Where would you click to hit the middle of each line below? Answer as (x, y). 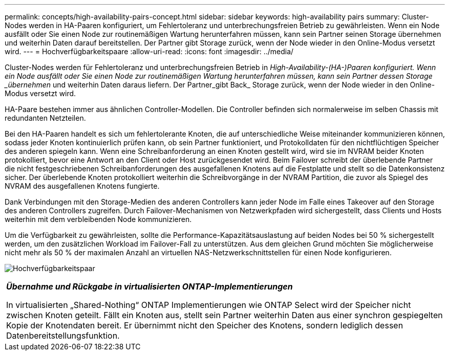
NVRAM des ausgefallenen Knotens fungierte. (82, 186)
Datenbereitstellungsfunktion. (63, 336)
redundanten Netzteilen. (45, 118)
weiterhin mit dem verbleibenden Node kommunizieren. (98, 219)
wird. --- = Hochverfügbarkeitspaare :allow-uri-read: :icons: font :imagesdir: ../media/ (149, 51)
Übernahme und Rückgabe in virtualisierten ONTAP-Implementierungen (149, 286)
